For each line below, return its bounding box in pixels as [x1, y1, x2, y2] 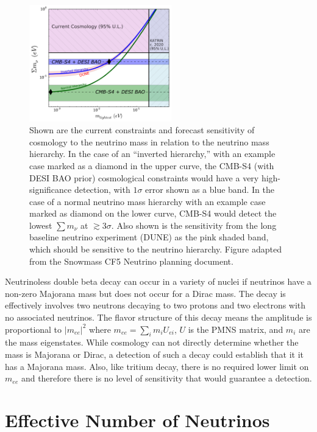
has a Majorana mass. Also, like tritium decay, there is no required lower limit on [5, 360, 309, 372]
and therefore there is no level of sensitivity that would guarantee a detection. [21, 372, 312, 385]
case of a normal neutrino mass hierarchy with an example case [29, 195, 266, 207]
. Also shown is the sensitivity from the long [111, 218, 277, 231]
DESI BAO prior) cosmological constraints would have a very [29, 171, 259, 184]
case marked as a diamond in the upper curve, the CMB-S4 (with [29, 159, 274, 172]
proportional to [5, 322, 62, 335]
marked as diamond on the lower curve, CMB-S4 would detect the [29, 207, 277, 220]
